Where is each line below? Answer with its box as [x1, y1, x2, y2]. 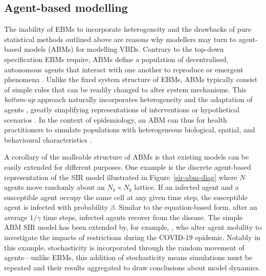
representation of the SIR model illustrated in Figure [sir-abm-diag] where [4, 171, 237, 182]
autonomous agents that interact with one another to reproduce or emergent [4, 64, 243, 74]
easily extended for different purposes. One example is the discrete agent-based [4, 161, 251, 172]
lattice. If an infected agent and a [134, 182, 239, 192]
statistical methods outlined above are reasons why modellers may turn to [4, 33, 236, 44]
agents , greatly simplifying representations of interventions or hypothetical [4, 104, 239, 114]
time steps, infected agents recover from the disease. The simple [43, 211, 243, 222]
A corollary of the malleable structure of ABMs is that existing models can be [4, 151, 249, 162]
